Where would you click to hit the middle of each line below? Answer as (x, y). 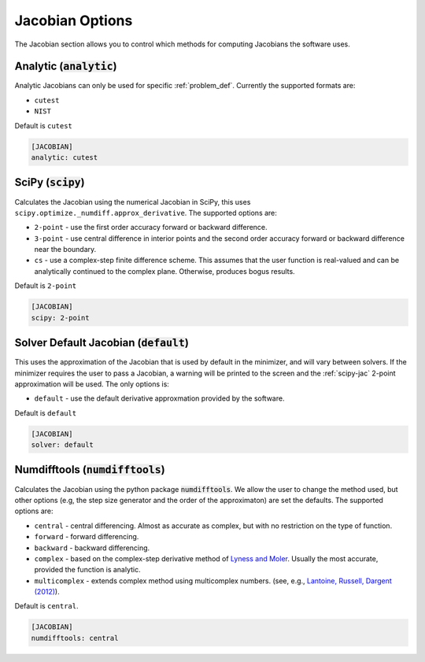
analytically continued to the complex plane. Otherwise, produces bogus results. (164, 271)
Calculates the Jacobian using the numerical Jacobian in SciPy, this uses (133, 202)
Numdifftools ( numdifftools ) (90, 470)
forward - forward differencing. (87, 537)
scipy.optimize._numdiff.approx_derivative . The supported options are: (146, 213)
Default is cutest (43, 125)
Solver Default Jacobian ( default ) (102, 343)
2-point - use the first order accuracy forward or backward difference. (151, 227)
